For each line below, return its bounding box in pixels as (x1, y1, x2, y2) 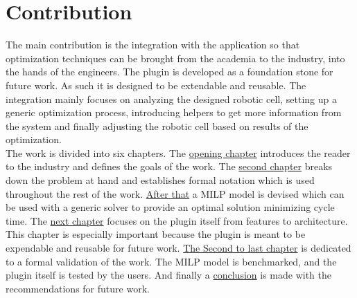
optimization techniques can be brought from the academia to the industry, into (6, 50, 345, 65)
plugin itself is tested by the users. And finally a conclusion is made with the (6, 268, 331, 282)
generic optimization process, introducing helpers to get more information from (6, 105, 342, 120)
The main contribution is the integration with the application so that (6, 37, 300, 52)
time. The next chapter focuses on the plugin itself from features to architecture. (6, 213, 348, 227)
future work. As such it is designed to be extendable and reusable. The (6, 77, 306, 92)
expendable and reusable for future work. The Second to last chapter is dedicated (6, 241, 351, 255)
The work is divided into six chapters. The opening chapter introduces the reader (6, 145, 351, 160)
